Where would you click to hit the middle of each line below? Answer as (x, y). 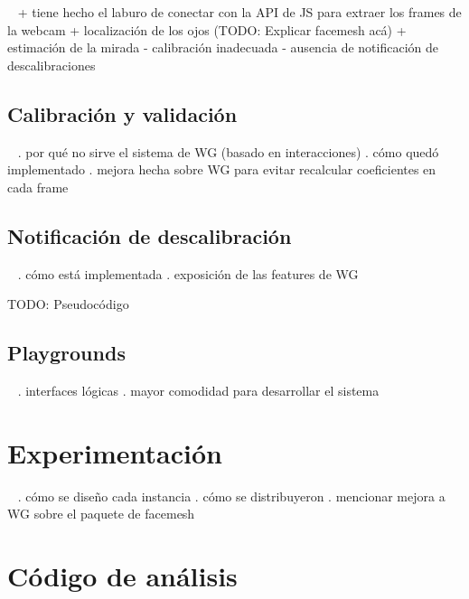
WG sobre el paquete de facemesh (101, 514)
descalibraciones (52, 65)
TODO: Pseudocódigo (68, 304)
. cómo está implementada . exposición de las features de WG (188, 273)
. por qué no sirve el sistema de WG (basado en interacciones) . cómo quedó (228, 151)
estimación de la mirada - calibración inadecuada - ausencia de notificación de (223, 47)
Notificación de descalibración (150, 235)
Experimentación (115, 452)
